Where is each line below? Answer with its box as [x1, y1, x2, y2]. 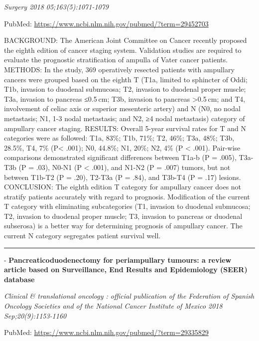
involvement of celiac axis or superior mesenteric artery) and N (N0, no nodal [4, 103, 241, 114]
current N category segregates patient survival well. [4, 230, 161, 241]
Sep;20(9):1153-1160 [4, 310, 67, 321]
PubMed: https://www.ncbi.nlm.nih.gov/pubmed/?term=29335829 [4, 327, 209, 338]
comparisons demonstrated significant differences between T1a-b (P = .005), [4, 152, 237, 163]
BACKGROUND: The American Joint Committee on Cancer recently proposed [4, 35, 247, 45]
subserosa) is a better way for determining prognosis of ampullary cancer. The [4, 220, 243, 231]
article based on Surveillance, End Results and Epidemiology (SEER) [4, 264, 248, 275]
